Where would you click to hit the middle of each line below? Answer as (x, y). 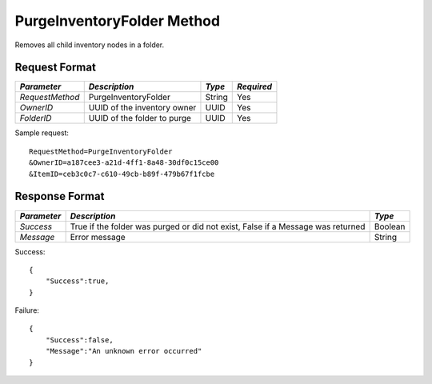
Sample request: (42, 133)
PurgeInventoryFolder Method (117, 21)
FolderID (36, 118)
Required (254, 86)
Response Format (60, 196)
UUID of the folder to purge (140, 118)
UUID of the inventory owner (142, 108)
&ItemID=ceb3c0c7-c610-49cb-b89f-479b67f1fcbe (122, 174)
